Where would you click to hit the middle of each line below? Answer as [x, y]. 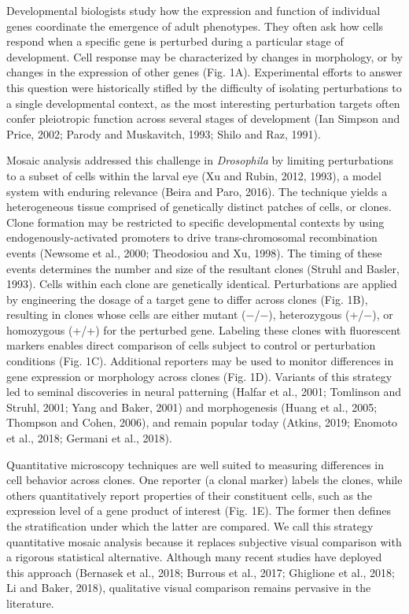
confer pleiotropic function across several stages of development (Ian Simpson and [203, 118]
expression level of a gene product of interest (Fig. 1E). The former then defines [199, 510]
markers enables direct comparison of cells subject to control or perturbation [191, 345]
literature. [30, 603]
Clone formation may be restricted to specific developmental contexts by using [195, 222]
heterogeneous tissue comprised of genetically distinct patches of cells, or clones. [199, 207]
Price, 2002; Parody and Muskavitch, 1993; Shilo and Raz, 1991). [164, 133]
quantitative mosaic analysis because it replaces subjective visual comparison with [204, 541]
